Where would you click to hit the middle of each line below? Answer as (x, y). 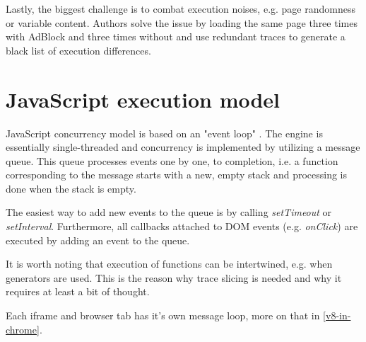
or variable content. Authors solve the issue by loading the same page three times (182, 22)
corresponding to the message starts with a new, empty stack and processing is (177, 175)
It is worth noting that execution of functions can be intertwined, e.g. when (169, 264)
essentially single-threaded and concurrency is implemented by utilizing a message (183, 147)
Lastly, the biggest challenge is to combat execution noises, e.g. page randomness (181, 8)
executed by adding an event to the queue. (98, 240)
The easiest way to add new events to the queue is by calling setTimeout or (169, 212)
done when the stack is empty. (71, 188)
